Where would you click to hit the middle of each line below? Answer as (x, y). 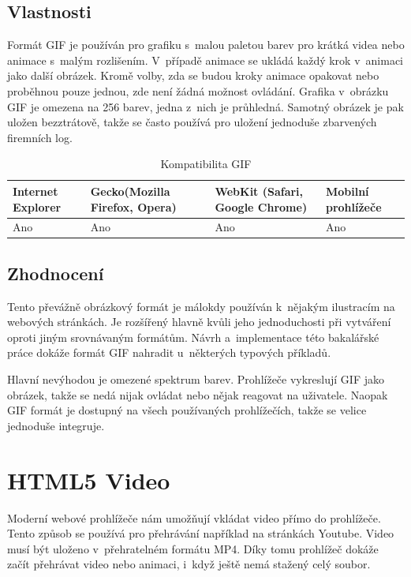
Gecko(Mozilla (130, 191)
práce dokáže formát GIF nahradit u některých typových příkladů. (169, 352)
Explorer (37, 206)
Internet (35, 191)
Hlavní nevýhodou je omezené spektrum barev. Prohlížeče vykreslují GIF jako (196, 379)
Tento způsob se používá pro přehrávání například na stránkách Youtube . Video (201, 533)
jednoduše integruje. (56, 425)
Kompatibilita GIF (206, 164)
